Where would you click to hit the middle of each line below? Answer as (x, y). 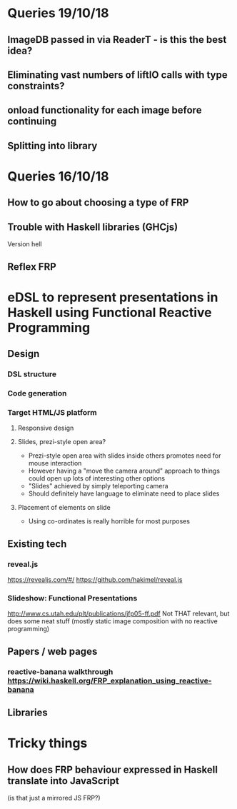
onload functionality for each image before (105, 110)
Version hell (25, 244)
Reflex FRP (32, 267)
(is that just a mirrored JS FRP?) (54, 798)
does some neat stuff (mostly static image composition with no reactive (112, 621)
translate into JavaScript (63, 781)
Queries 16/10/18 (58, 176)
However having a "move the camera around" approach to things (124, 471)
